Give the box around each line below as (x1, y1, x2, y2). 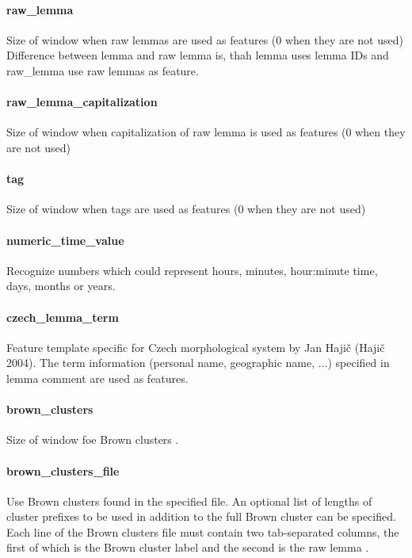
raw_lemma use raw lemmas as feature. (6, 62, 199, 78)
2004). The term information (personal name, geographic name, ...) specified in (6, 354, 390, 371)
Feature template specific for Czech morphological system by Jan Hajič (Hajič (6, 338, 385, 355)
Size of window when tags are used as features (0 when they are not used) (6, 201, 366, 217)
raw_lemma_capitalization (6, 94, 158, 110)
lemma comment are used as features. (6, 369, 189, 386)
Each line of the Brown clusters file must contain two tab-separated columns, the (6, 523, 399, 540)
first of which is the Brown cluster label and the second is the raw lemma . (6, 539, 369, 556)
